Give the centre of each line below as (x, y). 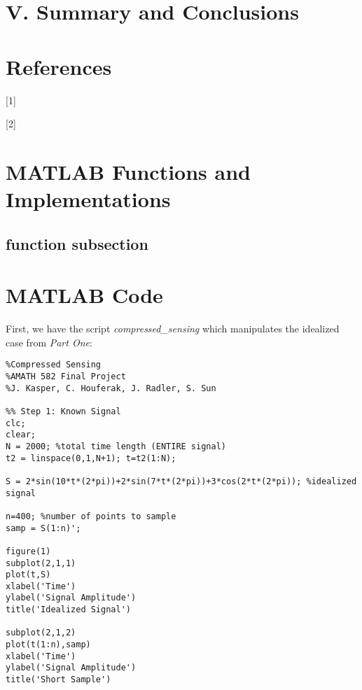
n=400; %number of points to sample (91, 516)
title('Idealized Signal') (68, 610)
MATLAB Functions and (128, 171)
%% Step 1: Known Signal (63, 411)
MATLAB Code (84, 295)
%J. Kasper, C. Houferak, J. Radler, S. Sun (111, 388)
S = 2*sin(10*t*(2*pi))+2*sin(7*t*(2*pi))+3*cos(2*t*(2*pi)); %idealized (181, 481)
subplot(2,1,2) (41, 633)
